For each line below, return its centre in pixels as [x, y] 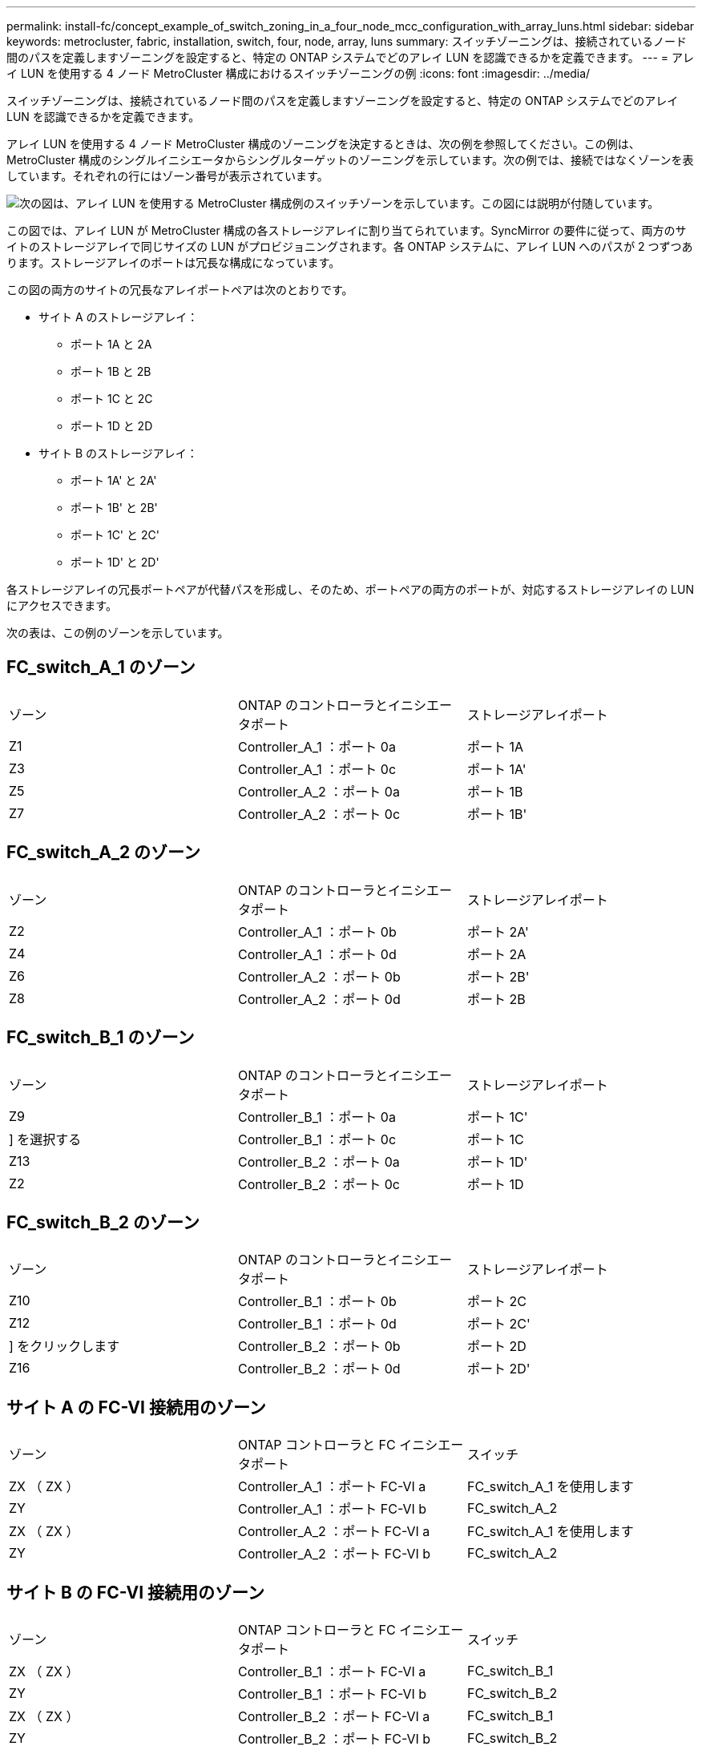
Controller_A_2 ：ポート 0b [319, 976]
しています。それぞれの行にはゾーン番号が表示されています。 [167, 176]
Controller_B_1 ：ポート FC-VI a [332, 1672]
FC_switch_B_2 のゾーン [103, 1222]
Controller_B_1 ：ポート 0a [317, 1117]
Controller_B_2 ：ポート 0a [319, 1161]
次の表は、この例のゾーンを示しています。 [118, 633]
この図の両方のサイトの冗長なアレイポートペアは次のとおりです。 [180, 290]
